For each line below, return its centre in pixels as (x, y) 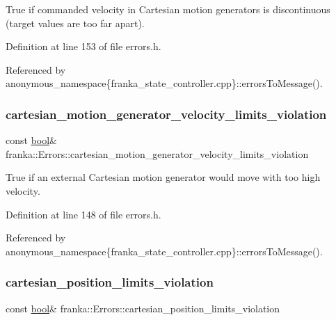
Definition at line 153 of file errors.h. (83, 46)
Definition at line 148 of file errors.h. (83, 214)
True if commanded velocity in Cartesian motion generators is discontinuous (168, 9)
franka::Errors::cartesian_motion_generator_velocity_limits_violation (157, 153)
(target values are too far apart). (75, 23)
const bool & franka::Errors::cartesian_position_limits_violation (143, 308)
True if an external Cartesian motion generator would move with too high (163, 177)
